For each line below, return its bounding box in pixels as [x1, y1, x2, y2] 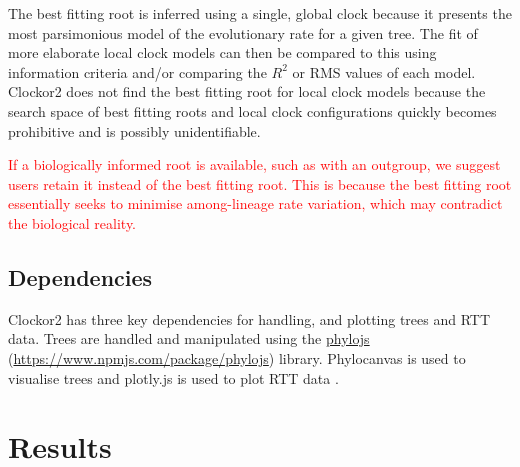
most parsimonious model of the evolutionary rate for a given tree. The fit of [8, 22, 478, 43]
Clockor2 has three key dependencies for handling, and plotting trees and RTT [8, 308, 491, 329]
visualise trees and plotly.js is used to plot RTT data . [8, 367, 339, 388]
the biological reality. [8, 212, 137, 233]
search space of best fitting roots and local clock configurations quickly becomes [8, 100, 497, 121]
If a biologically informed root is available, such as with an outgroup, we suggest [8, 154, 501, 175]
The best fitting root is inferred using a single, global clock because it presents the [8, 3, 512, 23]
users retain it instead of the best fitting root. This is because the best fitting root [8, 173, 512, 194]
